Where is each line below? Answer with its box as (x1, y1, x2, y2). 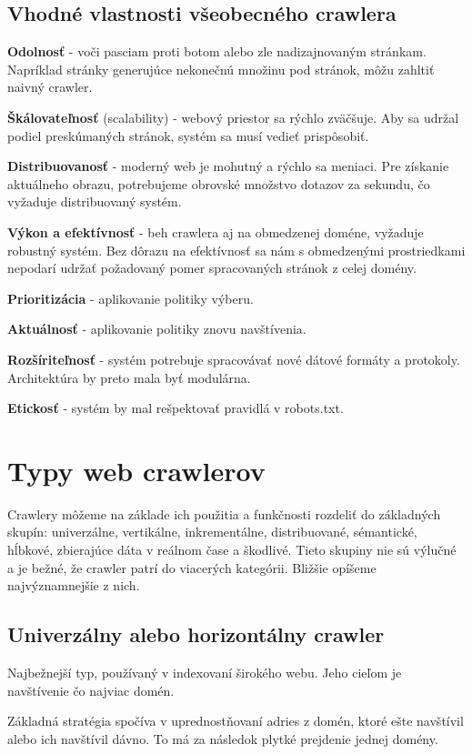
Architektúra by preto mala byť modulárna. (7, 367, 251, 387)
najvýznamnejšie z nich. (7, 576, 140, 595)
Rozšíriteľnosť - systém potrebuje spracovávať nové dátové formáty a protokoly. (7, 349, 460, 368)
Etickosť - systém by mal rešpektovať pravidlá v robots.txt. (7, 398, 344, 417)
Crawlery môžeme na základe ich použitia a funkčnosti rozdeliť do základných (7, 504, 441, 523)
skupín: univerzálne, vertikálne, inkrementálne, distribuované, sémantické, (7, 522, 417, 541)
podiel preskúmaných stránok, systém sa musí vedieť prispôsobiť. (7, 126, 369, 145)
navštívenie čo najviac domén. (7, 680, 175, 699)
